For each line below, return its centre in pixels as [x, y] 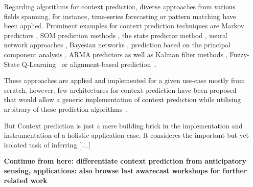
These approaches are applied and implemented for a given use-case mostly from [125, 80]
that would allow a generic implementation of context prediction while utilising [122, 99]
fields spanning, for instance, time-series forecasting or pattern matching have [120, 16]
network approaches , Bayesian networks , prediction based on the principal [117, 45]
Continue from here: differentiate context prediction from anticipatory [125, 161]
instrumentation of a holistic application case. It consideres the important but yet [126, 135]
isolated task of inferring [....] [47, 144]
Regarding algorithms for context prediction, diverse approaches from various [120, 6]
